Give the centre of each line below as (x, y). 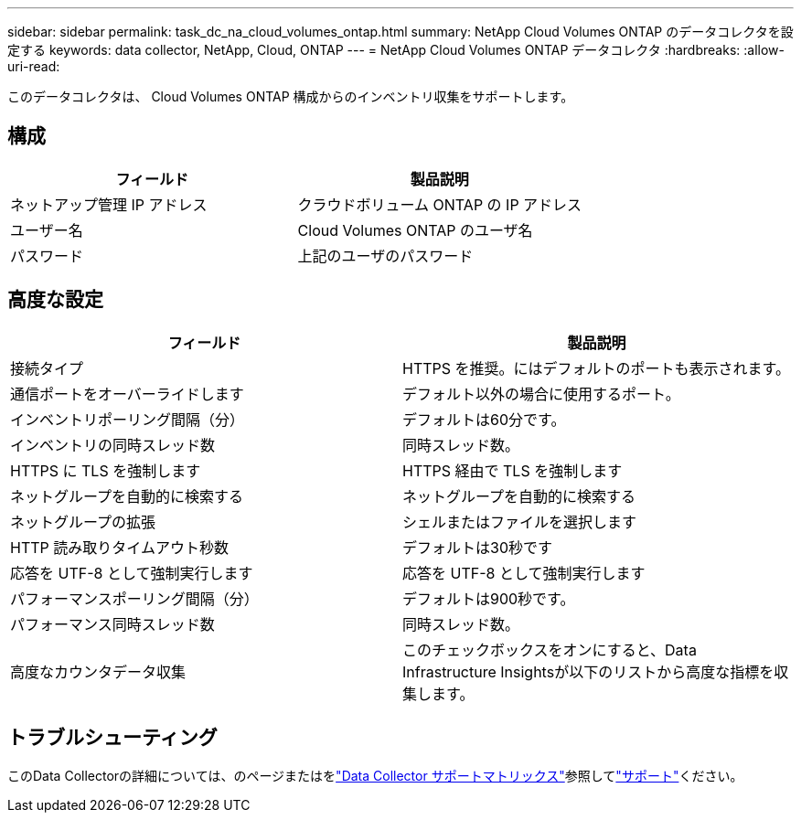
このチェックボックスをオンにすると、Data (550, 650)
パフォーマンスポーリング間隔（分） (134, 598)
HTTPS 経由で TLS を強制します (513, 470)
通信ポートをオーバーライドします (127, 394)
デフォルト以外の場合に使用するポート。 (541, 394)
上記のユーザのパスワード (385, 256)
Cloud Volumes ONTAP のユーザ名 (415, 230)
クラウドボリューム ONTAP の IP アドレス (440, 204)
